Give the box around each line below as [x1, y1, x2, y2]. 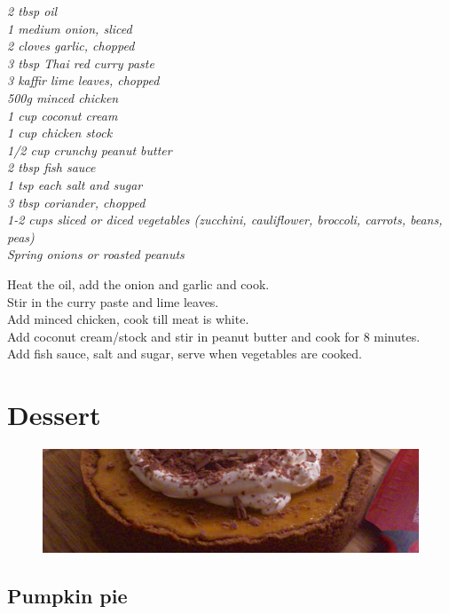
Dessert [7, 397, 101, 433]
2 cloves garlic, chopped [7, 36, 135, 55]
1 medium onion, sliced [7, 19, 132, 37]
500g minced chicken [7, 88, 119, 106]
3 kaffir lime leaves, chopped [7, 71, 160, 90]
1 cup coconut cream [7, 106, 118, 124]
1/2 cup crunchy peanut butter [7, 140, 172, 159]
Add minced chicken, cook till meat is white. [7, 310, 249, 328]
